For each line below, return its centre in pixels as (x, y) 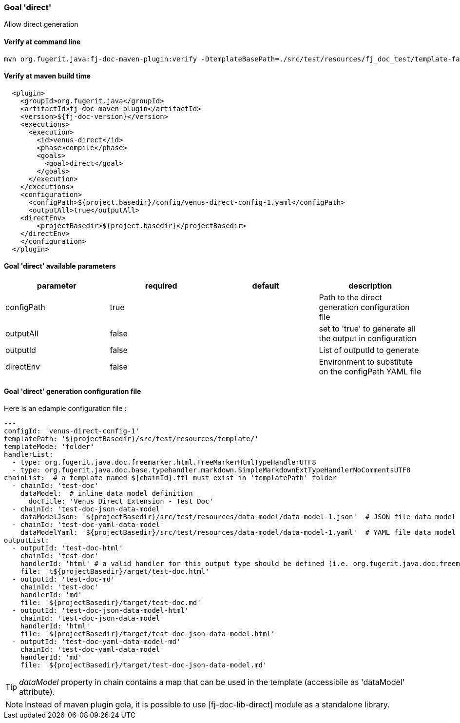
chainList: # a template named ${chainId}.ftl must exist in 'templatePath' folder (170, 478)
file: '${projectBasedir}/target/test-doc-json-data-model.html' (148, 634)
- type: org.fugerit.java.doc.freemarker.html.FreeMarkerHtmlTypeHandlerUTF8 (164, 462)
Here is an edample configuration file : (65, 409)
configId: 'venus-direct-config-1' (72, 431)
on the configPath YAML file (370, 372)
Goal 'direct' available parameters (60, 266)
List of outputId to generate (369, 350)
